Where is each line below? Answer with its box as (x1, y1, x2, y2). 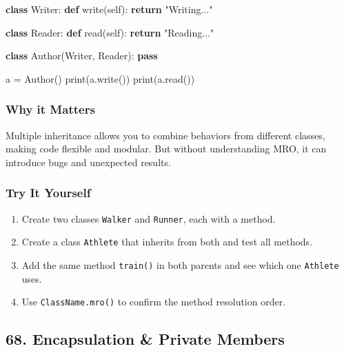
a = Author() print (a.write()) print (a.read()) (6, 71, 195, 85)
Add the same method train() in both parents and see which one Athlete (21, 257, 339, 272)
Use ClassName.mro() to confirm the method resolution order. (21, 294, 286, 309)
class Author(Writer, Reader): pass (6, 48, 158, 63)
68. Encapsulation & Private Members (6, 328, 285, 350)
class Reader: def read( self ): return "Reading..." (6, 25, 214, 39)
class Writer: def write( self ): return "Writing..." (6, 2, 213, 16)
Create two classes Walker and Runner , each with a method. (21, 211, 276, 225)
